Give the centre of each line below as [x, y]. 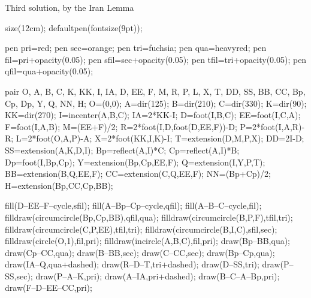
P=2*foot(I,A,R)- [272, 126]
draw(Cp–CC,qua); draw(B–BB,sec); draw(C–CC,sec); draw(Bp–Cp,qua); [140, 252]
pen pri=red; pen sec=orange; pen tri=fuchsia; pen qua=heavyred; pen [136, 48]
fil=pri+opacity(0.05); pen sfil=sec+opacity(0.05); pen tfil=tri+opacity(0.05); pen [156, 59]
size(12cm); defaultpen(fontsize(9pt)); [74, 27]
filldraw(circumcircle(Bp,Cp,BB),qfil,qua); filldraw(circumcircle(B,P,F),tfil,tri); [149, 217]
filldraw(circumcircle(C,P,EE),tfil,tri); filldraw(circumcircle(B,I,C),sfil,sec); [141, 229]
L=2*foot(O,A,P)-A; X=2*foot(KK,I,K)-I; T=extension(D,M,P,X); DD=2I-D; [160, 138]
